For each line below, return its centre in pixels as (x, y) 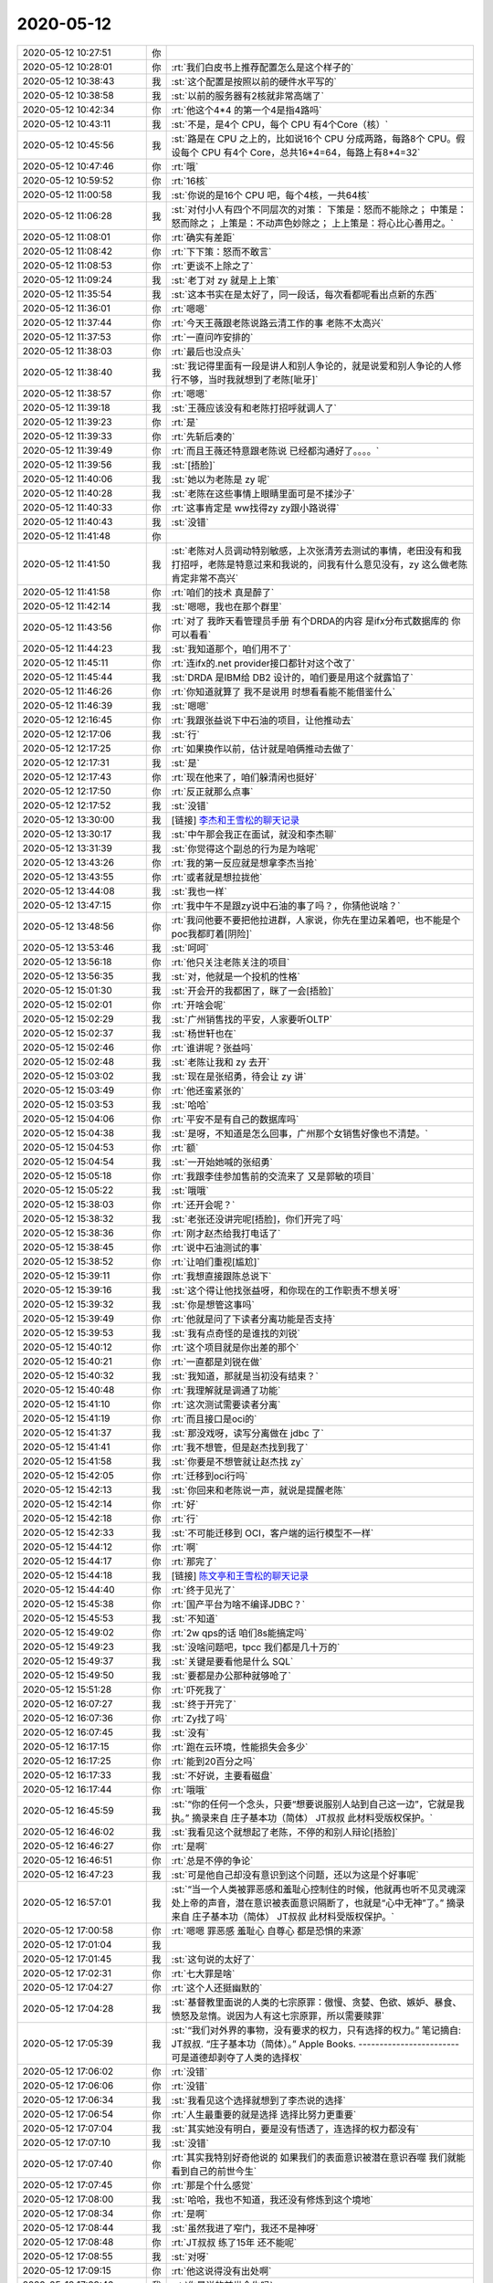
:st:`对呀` (190, 2257)
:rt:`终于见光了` (203, 1590)
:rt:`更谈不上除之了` (212, 266)
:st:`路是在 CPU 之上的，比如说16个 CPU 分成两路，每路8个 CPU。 (314, 139)
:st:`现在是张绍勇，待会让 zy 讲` (239, 1076)
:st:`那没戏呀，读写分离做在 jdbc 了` (247, 1433)
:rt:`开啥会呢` (199, 1005)
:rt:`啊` (185, 1547)
